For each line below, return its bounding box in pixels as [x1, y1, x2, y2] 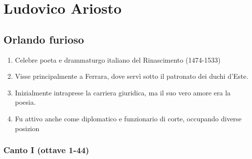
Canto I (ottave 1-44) [3, 144, 90, 156]
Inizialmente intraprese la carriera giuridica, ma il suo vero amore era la [15, 87, 231, 97]
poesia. [15, 97, 36, 107]
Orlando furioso [3, 31, 84, 46]
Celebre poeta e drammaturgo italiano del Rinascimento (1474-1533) [15, 54, 221, 65]
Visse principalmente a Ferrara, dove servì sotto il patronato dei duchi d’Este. [15, 71, 249, 81]
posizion [15, 123, 40, 133]
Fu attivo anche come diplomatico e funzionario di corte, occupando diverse [15, 113, 242, 123]
